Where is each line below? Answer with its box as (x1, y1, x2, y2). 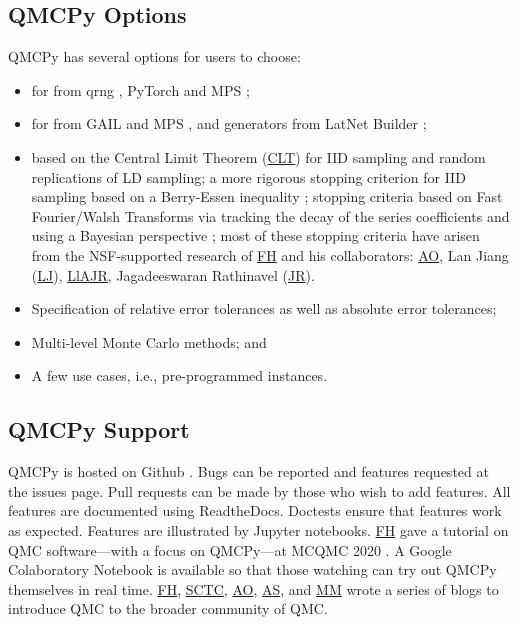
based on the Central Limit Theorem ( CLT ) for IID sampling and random (31, 146, 486, 167)
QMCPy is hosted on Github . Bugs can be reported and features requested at (8, 461, 489, 482)
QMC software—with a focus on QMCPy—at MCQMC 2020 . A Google (8, 539, 452, 560)
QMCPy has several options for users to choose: (8, 46, 301, 67)
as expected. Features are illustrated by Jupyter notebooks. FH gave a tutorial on (8, 519, 509, 540)
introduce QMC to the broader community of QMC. (8, 598, 328, 619)
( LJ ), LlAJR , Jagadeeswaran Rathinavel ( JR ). (31, 264, 315, 285)
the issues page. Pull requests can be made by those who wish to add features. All (8, 480, 511, 501)
